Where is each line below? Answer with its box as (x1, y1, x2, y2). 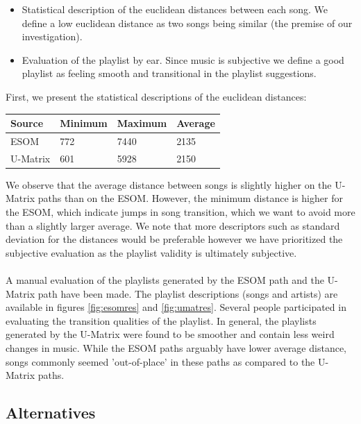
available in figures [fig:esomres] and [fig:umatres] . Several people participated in (6, 300, 346, 314)
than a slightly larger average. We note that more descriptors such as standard (6, 218, 340, 232)
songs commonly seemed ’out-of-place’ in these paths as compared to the (6, 354, 315, 368)
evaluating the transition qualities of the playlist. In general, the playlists (6, 313, 317, 328)
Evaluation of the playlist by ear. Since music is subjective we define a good (22, 52, 344, 67)
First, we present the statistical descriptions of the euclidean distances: (6, 89, 307, 103)
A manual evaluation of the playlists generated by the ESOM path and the (6, 273, 324, 287)
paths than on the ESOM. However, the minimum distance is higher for (37, 191, 343, 205)
